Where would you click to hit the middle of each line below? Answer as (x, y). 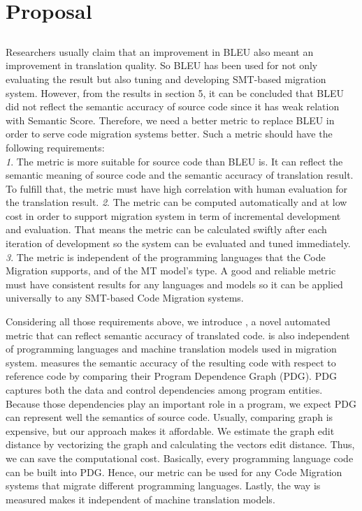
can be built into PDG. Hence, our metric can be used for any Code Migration (174, 472)
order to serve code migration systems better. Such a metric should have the (169, 134)
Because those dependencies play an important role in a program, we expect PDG (181, 403)
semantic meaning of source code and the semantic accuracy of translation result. (180, 175)
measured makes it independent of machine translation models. (140, 499)
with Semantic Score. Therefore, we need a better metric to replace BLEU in (170, 120)
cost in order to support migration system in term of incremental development (173, 215)
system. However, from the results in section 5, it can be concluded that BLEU (175, 92)
